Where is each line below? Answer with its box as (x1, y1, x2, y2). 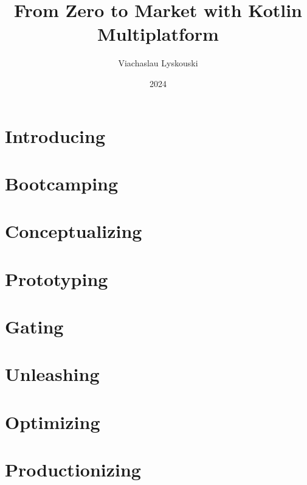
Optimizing (5, 409, 100, 434)
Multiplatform (97, 21, 219, 46)
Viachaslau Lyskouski (118, 57, 198, 69)
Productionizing (5, 457, 141, 482)
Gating (5, 314, 64, 338)
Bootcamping (5, 170, 119, 195)
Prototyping (5, 266, 108, 291)
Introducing (5, 123, 106, 148)
